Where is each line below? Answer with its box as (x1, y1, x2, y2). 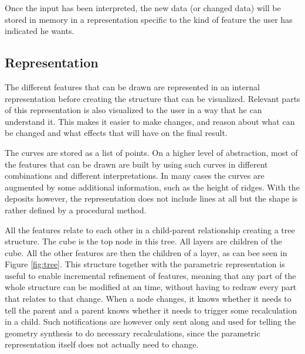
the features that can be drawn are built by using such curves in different (5, 158, 268, 170)
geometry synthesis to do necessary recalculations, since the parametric (5, 326, 260, 339)
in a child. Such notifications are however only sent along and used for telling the (5, 315, 296, 328)
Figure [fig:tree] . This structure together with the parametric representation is (5, 258, 285, 270)
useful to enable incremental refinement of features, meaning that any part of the (5, 269, 296, 281)
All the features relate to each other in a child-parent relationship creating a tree (5, 223, 295, 236)
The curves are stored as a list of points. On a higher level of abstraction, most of (5, 146, 298, 158)
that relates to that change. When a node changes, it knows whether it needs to (5, 292, 292, 305)
